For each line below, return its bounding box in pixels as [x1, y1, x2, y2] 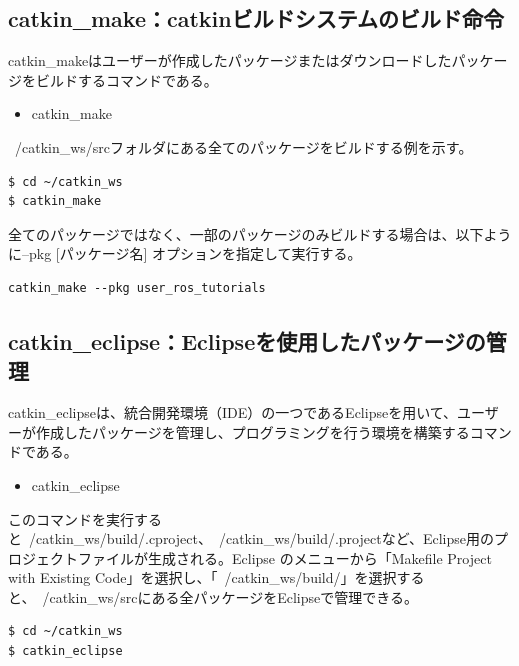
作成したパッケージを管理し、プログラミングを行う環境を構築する [35, 421, 470, 442]
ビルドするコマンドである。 [35, 69, 218, 90]
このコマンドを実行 [8, 508, 134, 529]
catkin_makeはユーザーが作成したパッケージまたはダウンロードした [8, 50, 452, 71]
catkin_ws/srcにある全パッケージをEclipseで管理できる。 [49, 586, 419, 607]
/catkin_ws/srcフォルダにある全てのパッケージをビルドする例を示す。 [14, 136, 473, 157]
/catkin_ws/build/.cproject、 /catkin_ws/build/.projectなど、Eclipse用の [28, 528, 494, 549]
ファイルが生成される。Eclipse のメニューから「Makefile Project [77, 547, 492, 568]
